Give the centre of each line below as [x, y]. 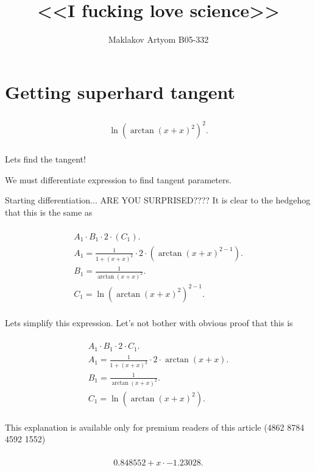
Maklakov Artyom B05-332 [158, 39]
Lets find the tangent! [45, 159]
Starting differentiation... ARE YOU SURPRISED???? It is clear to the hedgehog [158, 200]
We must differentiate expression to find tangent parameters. [118, 179]
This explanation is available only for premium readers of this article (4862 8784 [155, 427]
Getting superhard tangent [120, 91]
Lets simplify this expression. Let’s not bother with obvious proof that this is [149, 322]
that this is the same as [49, 212]
